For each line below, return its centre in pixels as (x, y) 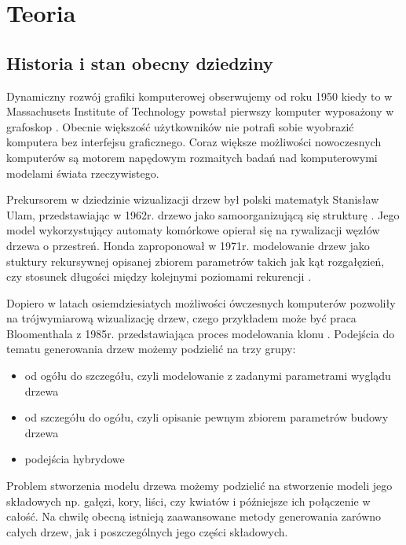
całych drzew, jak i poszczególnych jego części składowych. (147, 531)
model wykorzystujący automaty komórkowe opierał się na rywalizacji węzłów (193, 230)
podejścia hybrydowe (75, 459)
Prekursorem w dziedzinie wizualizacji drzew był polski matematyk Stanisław (193, 199)
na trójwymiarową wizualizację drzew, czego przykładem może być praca (181, 318)
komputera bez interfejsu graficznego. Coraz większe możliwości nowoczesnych (194, 142)
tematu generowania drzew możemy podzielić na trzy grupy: (151, 349)
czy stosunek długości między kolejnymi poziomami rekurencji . (159, 276)
